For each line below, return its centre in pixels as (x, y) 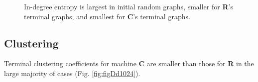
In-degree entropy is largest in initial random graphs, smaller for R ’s (129, 6)
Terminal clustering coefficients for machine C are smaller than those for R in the (129, 63)
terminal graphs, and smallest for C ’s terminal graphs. (107, 16)
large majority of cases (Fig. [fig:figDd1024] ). (72, 73)
